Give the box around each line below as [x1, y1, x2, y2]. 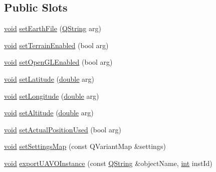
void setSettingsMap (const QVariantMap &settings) [4, 141, 166, 151]
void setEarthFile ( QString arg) [4, 23, 101, 34]
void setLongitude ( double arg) [4, 90, 99, 101]
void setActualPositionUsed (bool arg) [4, 124, 121, 134]
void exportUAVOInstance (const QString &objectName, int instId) [4, 157, 212, 168]
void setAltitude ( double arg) [4, 107, 94, 118]
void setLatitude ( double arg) [4, 73, 95, 84]
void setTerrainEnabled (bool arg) [4, 40, 109, 50]
